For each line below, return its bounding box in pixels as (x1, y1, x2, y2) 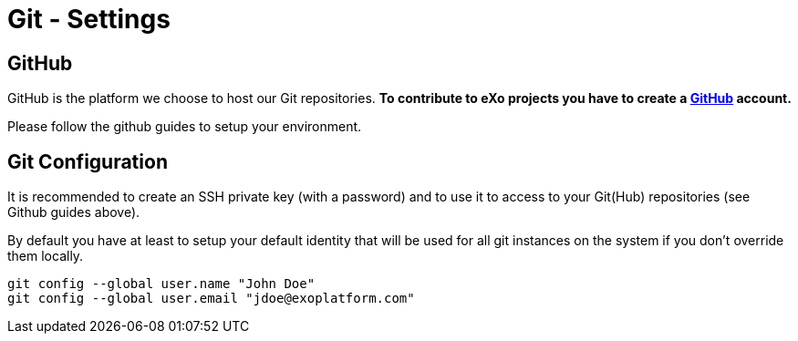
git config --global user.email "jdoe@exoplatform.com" (7, 291, 415, 306)
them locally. (7, 248, 84, 264)
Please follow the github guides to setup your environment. (7, 119, 362, 135)
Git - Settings (7, 4, 171, 35)
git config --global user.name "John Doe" (7, 276, 316, 292)
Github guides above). (7, 204, 140, 221)
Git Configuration (7, 150, 168, 173)
